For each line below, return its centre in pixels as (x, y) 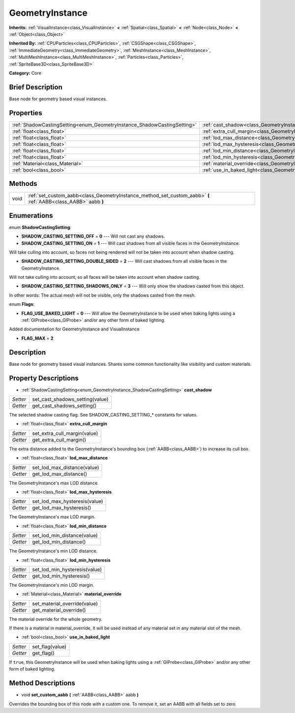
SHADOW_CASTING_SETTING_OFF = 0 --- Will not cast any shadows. (93, 237)
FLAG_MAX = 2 (37, 338)
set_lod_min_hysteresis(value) (67, 569)
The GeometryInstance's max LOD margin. (52, 517)
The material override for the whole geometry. (56, 619)
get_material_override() (59, 610)
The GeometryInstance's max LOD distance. (54, 483)
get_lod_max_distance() (60, 474)
